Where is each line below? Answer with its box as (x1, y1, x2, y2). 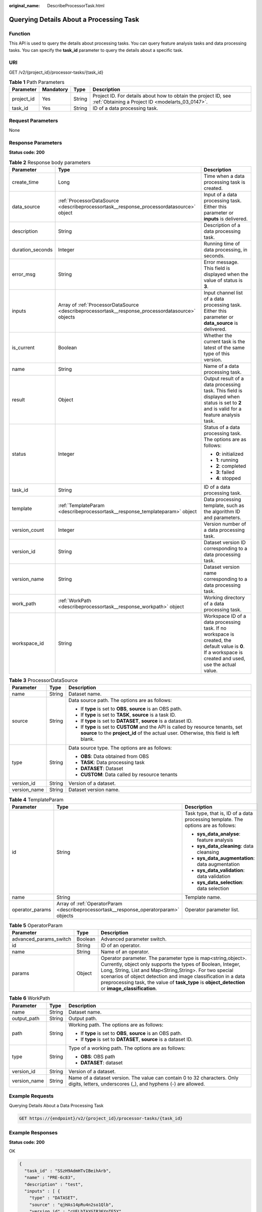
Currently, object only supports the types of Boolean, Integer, (101, 961, 241, 968)
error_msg (12, 271, 36, 278)
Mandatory (42, 86, 68, 93)
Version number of (203, 521, 247, 527)
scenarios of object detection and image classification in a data (101, 973, 246, 980)
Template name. (185, 893, 222, 900)
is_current (12, 344, 35, 351)
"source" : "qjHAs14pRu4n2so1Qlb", (29, 1202, 114, 1207)
